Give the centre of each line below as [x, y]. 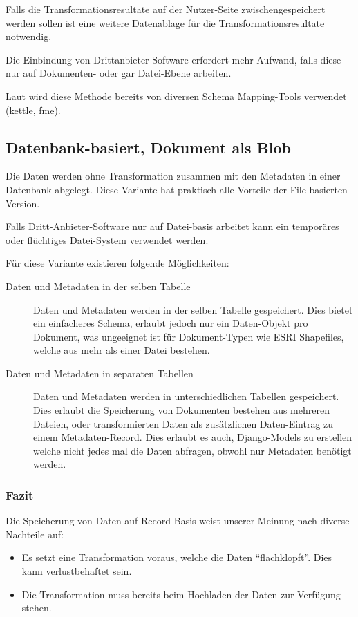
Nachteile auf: [35, 534]
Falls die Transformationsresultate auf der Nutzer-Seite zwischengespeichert [166, 9]
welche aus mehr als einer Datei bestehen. [122, 350]
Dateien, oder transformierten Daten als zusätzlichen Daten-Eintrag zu [183, 423]
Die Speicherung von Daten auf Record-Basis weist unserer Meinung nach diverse [178, 521]
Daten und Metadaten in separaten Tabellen [100, 373]
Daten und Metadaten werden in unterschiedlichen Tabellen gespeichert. [186, 396]
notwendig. [29, 36]
